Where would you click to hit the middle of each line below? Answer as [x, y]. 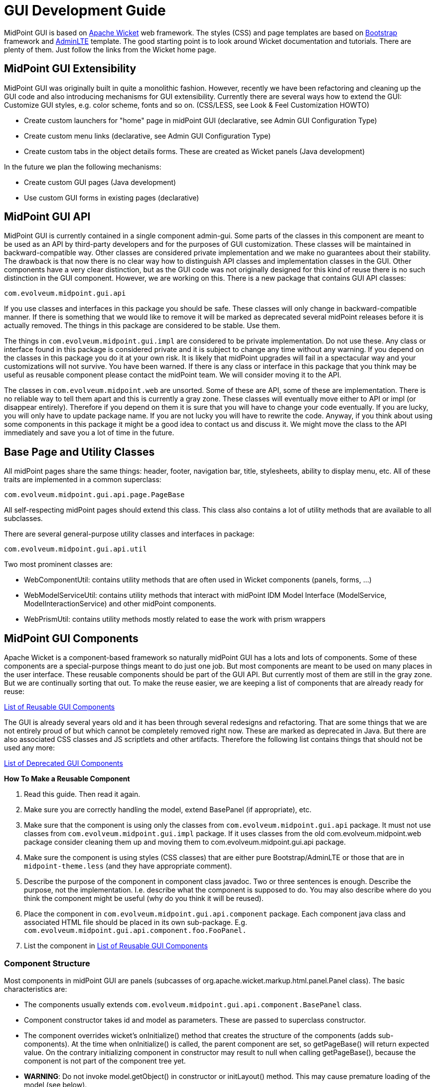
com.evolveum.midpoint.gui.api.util [75, 549]
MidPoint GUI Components [71, 638]
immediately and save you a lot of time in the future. [89, 433]
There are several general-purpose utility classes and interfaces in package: [129, 534]
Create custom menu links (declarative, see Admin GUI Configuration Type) [147, 136]
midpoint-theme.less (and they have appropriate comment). [128, 866]
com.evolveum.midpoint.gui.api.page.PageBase [94, 495]
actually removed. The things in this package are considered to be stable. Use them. [142, 326]
